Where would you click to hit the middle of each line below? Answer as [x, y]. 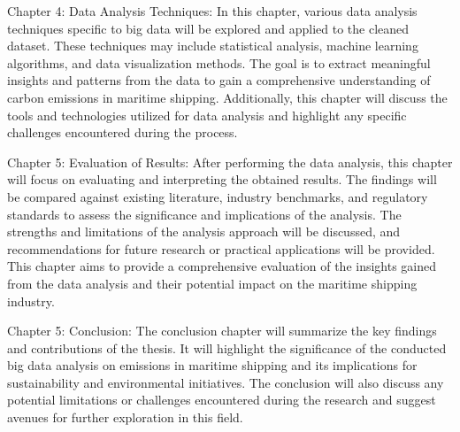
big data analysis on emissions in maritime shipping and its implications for [212, 365]
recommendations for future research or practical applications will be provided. [221, 248]
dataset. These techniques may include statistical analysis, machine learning [213, 46]
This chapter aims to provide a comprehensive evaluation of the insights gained [222, 266]
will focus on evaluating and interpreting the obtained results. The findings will [222, 179]
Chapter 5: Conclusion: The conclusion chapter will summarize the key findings [222, 331]
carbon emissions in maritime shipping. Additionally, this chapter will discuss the [227, 97]
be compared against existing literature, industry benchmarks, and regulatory [218, 196]
